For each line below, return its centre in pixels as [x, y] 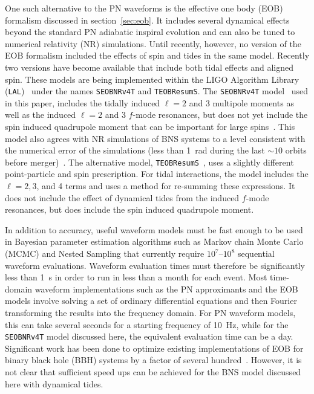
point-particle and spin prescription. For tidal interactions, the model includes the [157, 174]
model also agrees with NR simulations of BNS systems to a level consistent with [155, 138]
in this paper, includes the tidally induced [83, 102]
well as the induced [41, 115]
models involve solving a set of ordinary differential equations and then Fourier [151, 301]
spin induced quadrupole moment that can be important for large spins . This [150, 126]
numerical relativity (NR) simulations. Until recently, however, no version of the [153, 43]
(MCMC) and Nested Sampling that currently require [105, 253]
